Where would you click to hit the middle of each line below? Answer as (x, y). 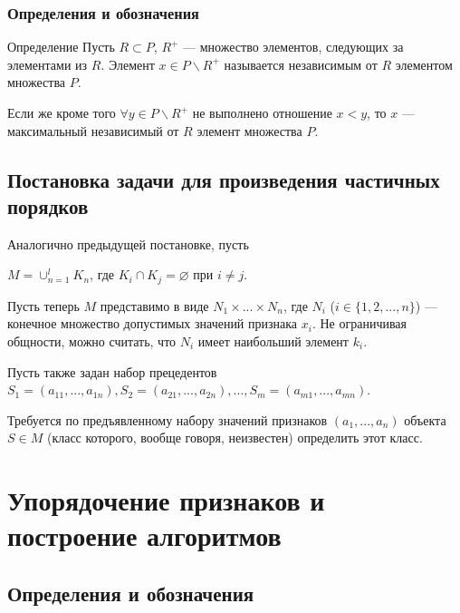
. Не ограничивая (359, 323)
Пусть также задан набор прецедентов (112, 371)
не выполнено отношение (262, 112)
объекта (425, 419)
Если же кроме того (62, 112)
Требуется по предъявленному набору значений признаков (168, 419)
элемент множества (249, 130)
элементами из (48, 64)
